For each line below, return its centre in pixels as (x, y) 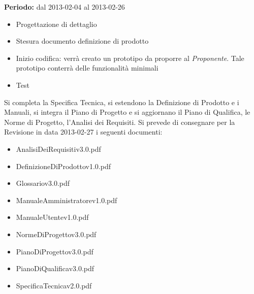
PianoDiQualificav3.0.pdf (55, 268)
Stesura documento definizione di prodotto (82, 41)
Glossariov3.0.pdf (43, 183)
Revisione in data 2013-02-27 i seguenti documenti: (83, 132)
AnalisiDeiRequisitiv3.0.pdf (58, 149)
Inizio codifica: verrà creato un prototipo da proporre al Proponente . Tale (130, 58)
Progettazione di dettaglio (56, 24)
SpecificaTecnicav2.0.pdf (54, 285)
